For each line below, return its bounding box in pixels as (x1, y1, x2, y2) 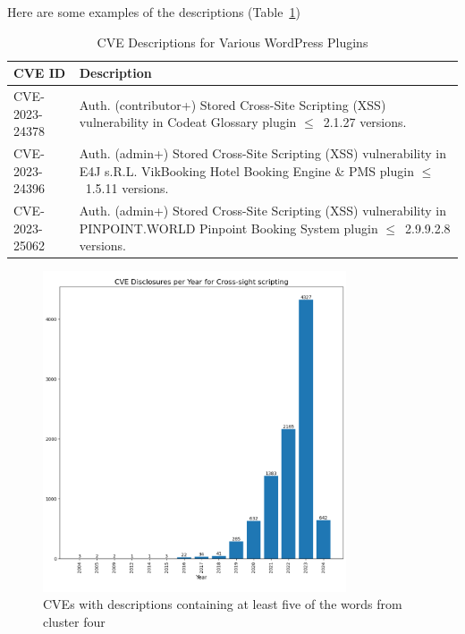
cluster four (43, 613, 106, 630)
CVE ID (13, 63, 66, 82)
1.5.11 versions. (85, 179, 169, 198)
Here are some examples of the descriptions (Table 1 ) (7, 3, 300, 21)
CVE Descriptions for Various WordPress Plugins (97, 32, 368, 51)
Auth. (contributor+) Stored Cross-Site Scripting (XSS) (79, 95, 386, 114)
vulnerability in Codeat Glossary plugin (79, 113, 297, 131)
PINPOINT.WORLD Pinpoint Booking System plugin (79, 218, 378, 237)
